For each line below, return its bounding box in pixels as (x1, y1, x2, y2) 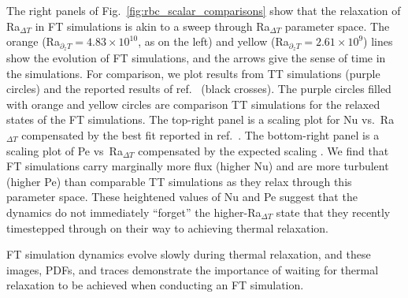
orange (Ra (6, 33, 60, 50)
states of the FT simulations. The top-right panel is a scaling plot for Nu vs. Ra (6, 111, 395, 128)
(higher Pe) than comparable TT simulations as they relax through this (6, 173, 352, 189)
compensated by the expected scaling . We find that (138, 142, 389, 158)
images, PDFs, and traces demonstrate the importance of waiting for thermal (6, 261, 379, 278)
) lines (363, 33, 393, 50)
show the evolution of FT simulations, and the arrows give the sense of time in (6, 50, 386, 66)
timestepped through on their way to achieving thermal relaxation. (6, 219, 328, 236)
